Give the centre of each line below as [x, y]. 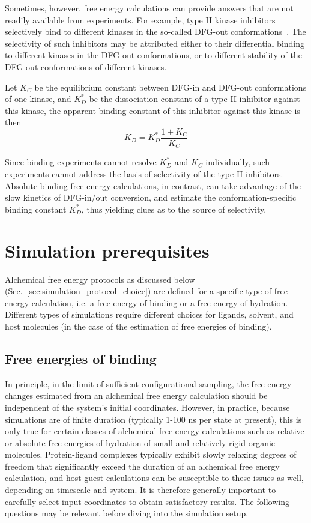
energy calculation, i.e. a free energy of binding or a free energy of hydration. [146, 302]
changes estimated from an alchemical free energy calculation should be [136, 395]
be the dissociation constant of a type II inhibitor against [195, 99]
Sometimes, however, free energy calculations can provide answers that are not [149, 8]
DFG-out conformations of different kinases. [86, 66]
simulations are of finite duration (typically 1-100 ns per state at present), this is [153, 419]
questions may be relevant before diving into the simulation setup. [127, 513]
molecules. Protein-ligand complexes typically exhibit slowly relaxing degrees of [151, 454]
